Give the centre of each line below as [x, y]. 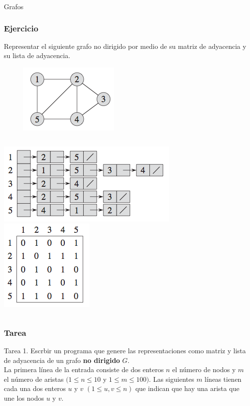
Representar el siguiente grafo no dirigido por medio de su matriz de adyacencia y [125, 46]
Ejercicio [21, 28]
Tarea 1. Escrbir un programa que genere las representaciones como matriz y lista [125, 350]
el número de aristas [34, 379]
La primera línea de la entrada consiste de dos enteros [84, 369]
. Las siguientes [172, 379]
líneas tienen [223, 379]
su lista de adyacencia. [37, 55]
